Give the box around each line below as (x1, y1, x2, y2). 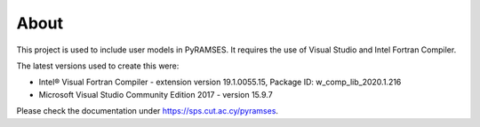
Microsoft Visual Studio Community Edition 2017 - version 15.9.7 (38, 89, 273, 99)
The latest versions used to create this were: (16, 60, 180, 71)
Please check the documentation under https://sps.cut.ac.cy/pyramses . (16, 106, 279, 116)
